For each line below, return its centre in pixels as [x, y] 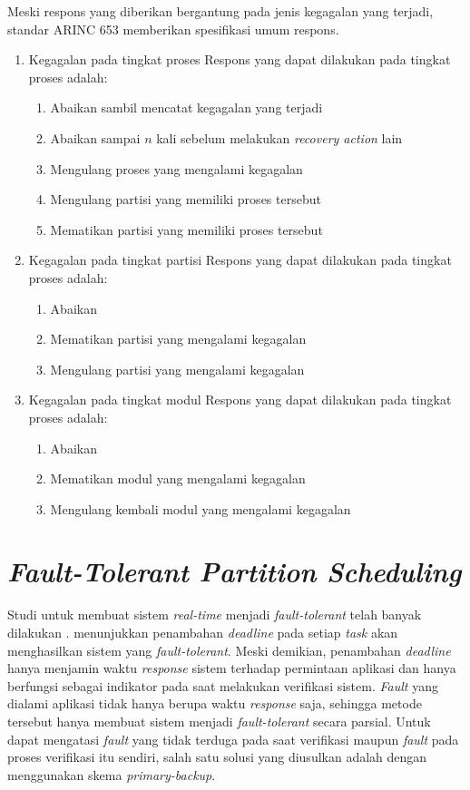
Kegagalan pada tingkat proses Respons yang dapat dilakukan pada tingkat [240, 59]
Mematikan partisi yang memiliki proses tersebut [186, 229]
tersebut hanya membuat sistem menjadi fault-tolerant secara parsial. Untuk [219, 721]
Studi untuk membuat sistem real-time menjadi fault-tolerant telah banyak [215, 614]
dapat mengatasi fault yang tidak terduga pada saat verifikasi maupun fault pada [233, 739]
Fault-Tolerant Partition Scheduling [235, 571]
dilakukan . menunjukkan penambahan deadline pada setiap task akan [203, 632]
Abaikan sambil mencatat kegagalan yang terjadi [186, 107]
